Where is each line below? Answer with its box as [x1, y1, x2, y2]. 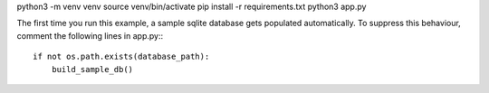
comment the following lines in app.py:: [16, 30, 163, 41]
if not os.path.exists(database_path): [33, 51, 210, 62]
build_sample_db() [51, 64, 134, 74]
